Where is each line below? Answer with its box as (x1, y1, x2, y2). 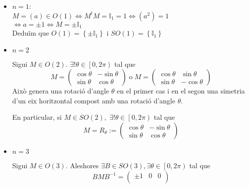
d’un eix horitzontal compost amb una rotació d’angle (12, 95, 175, 105)
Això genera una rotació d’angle (12, 86, 109, 96)
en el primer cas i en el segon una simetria (117, 86, 245, 96)
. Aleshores (65, 160, 99, 171)
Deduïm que (12, 28, 49, 38)
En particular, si (12, 112, 62, 122)
